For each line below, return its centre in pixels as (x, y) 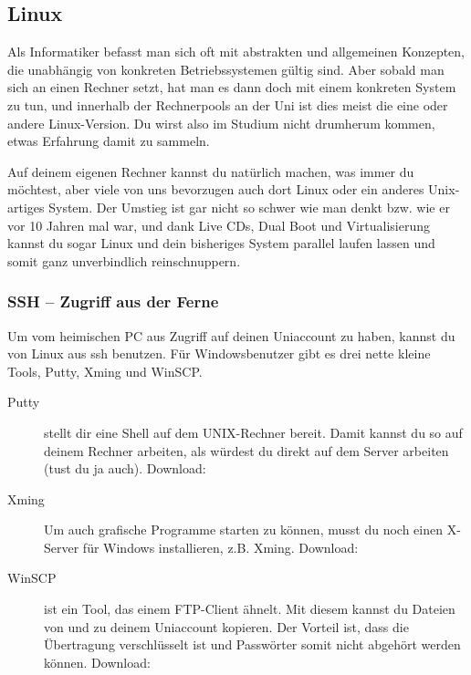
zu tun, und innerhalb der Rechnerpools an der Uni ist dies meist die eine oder (228, 104)
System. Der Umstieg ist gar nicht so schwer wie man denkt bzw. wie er (249, 207)
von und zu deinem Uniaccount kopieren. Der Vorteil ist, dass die (226, 626)
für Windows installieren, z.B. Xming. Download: (220, 547)
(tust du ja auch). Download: (125, 468)
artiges (26, 207)
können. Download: (97, 662)
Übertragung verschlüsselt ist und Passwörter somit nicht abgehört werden (252, 644)
